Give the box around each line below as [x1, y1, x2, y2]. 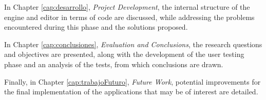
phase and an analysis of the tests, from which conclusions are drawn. [4, 58, 223, 69]
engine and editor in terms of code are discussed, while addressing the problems [4, 11, 255, 22]
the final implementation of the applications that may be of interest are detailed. [4, 86, 258, 97]
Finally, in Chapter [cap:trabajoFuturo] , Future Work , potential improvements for [4, 76, 261, 87]
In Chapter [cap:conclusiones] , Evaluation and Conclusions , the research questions [4, 38, 262, 49]
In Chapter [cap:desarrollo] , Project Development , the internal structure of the [4, 2, 250, 12]
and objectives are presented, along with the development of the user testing [4, 49, 244, 59]
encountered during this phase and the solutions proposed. [4, 22, 188, 32]
